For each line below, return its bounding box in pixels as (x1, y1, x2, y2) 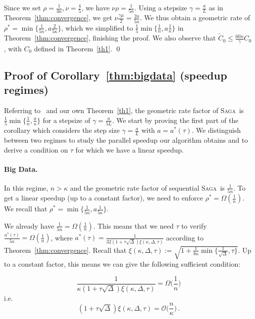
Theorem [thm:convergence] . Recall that (4, 244, 127, 255)
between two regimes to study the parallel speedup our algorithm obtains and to (4, 134, 248, 145)
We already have (4, 220, 54, 231)
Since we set (4, 2, 41, 12)
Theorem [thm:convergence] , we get (4, 12, 112, 23)
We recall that (4, 203, 48, 214)
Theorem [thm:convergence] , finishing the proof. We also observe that (4, 33, 216, 43)
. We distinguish (192, 125, 241, 135)
